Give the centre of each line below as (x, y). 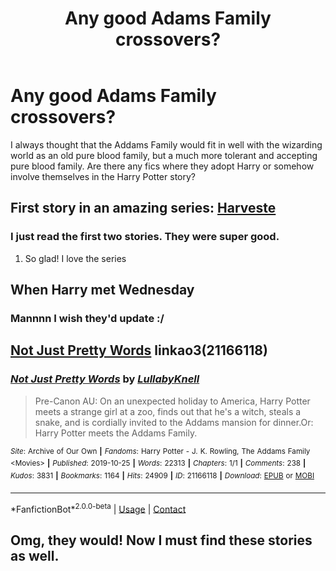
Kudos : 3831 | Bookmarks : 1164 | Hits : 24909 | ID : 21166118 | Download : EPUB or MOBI (162, 475)
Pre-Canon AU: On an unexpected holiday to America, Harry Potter (172, 401)
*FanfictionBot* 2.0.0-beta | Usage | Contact (98, 508)
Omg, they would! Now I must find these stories (161, 540)
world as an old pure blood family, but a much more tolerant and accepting (164, 155)
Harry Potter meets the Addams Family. (116, 433)
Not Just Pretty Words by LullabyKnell (105, 379)
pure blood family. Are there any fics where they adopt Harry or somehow (162, 166)
